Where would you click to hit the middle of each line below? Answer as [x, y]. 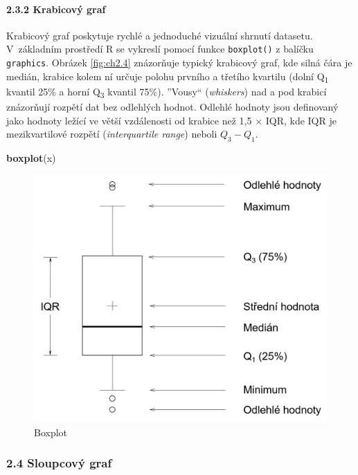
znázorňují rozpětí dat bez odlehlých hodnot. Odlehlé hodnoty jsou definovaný [172, 106]
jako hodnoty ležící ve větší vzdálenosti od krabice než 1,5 [129, 120]
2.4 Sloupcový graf [59, 463]
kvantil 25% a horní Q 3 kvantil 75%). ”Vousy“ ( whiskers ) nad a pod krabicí [167, 92]
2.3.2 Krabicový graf [56, 9]
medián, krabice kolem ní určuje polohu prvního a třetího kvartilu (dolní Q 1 [168, 77]
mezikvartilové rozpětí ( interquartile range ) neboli [112, 134]
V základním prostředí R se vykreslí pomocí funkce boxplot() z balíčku [160, 49]
